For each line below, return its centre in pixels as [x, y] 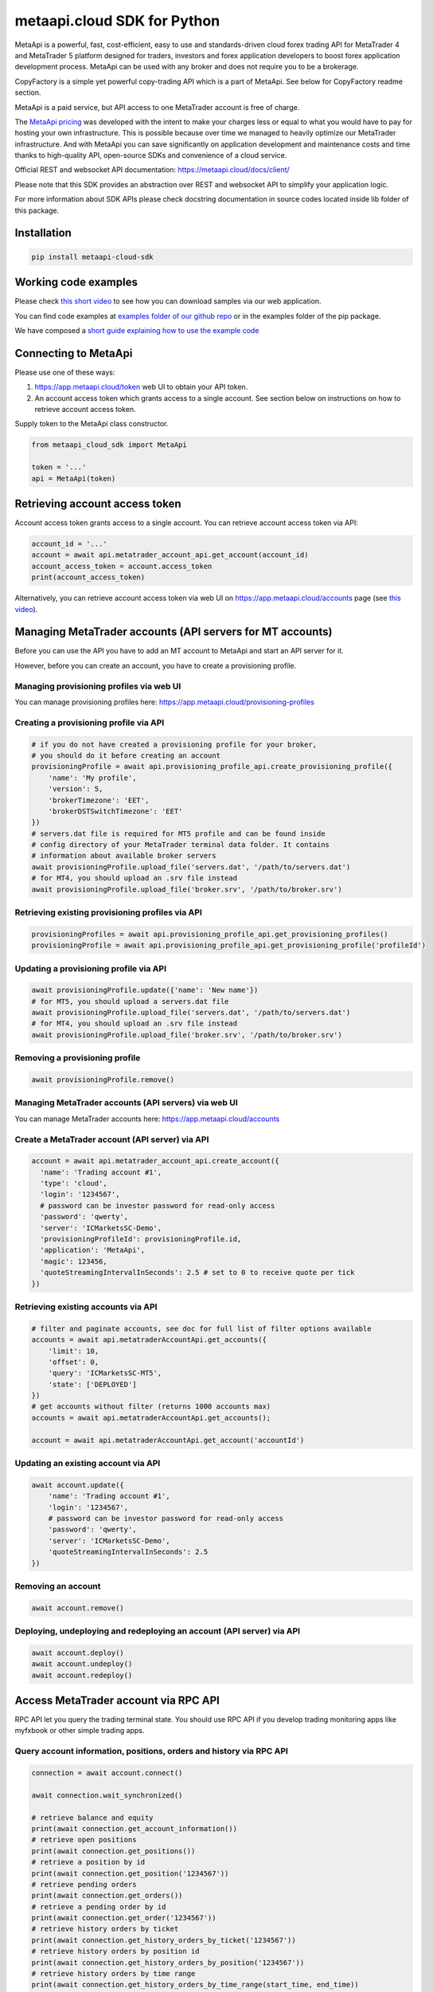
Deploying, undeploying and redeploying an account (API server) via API [158, 1631]
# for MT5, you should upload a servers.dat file [130, 1001]
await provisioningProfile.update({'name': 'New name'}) [145, 990]
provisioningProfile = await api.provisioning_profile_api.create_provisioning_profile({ [212, 767]
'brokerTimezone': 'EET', [99, 800]
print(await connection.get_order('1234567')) [124, 1918]
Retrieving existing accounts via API [86, 1307]
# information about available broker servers [124, 856]
